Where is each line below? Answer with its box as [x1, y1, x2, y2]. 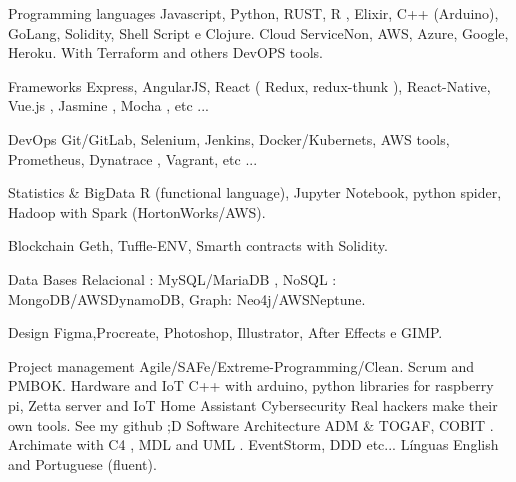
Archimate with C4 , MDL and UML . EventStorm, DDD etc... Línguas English [8, 434, 499, 455]
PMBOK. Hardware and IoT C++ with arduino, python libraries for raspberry [8, 375, 494, 396]
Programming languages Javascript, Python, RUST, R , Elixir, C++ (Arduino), [8, 3, 499, 23]
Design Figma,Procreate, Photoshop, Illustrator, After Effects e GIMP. [8, 322, 443, 343]
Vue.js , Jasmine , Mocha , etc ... [8, 95, 209, 116]
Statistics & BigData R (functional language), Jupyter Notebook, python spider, [8, 182, 502, 203]
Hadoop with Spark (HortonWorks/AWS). [8, 201, 266, 222]
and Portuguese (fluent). [8, 453, 157, 474]
